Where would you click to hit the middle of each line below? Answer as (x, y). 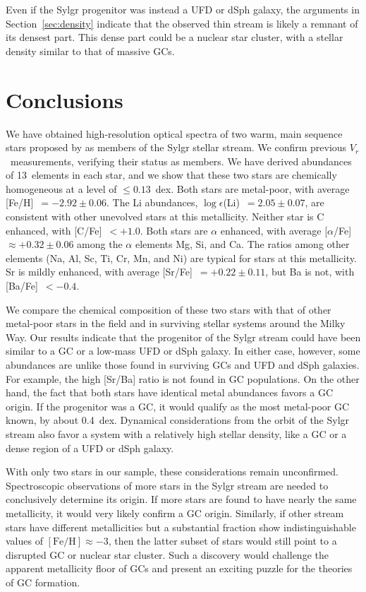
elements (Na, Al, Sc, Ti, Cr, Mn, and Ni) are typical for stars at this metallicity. (181, 257)
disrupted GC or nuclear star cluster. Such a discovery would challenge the (167, 554)
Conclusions (65, 99)
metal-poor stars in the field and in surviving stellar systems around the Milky (176, 323)
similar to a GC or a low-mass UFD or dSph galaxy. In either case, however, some (183, 351)
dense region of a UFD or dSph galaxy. (90, 448)
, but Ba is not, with (310, 272)
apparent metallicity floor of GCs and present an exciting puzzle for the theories (179, 568)
